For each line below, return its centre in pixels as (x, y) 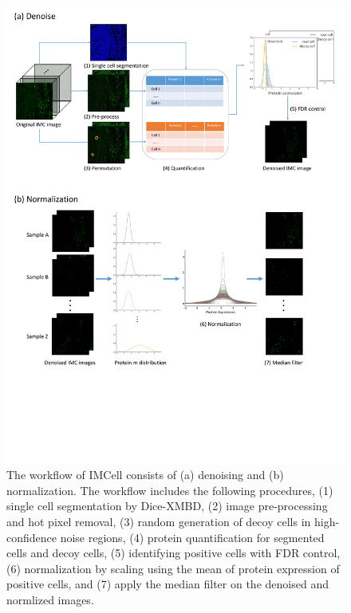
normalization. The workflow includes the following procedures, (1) (170, 490)
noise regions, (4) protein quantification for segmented (192, 537)
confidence (32, 537)
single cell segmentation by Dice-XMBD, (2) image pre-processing (167, 506)
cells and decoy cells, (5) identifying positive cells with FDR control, (174, 553)
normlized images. (50, 599)
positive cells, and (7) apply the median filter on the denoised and (168, 584)
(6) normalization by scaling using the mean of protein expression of (173, 568)
